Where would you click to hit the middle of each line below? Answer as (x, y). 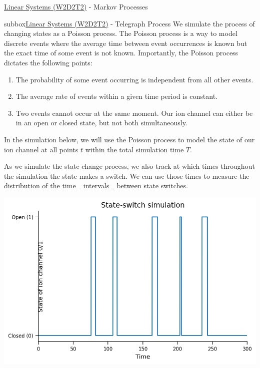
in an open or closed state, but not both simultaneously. (101, 123)
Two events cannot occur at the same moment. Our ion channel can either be (134, 113)
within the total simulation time (134, 149)
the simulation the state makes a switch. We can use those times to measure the (127, 176)
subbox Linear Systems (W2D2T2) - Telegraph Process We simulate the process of (129, 23)
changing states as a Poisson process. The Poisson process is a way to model (121, 33)
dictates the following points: (48, 62)
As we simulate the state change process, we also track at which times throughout (129, 166)
